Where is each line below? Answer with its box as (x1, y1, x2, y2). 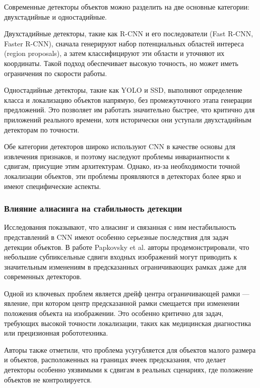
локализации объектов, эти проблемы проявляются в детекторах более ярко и (4, 170, 241, 181)
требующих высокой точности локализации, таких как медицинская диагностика (4, 317, 251, 328)
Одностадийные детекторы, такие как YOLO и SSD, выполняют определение (4, 85, 242, 95)
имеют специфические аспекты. (4, 180, 101, 191)
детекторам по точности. (4, 124, 80, 135)
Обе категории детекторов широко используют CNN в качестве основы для (4, 141, 235, 152)
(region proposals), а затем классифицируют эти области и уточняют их (4, 48, 225, 58)
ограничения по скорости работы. (4, 68, 107, 78)
